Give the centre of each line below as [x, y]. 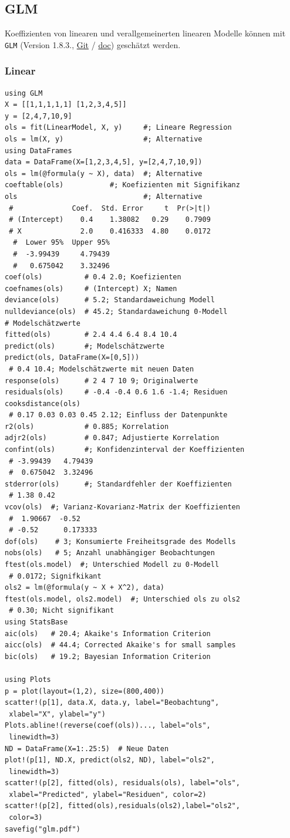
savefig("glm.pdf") [43, 829]
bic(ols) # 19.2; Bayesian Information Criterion [108, 656]
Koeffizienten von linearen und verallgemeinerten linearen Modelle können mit [145, 33]
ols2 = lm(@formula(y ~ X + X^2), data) [85, 588]
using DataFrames [38, 151]
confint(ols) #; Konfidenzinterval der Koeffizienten [125, 450]
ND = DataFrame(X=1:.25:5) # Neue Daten [87, 749]
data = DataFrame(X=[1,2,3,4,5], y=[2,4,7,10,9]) [104, 162]
